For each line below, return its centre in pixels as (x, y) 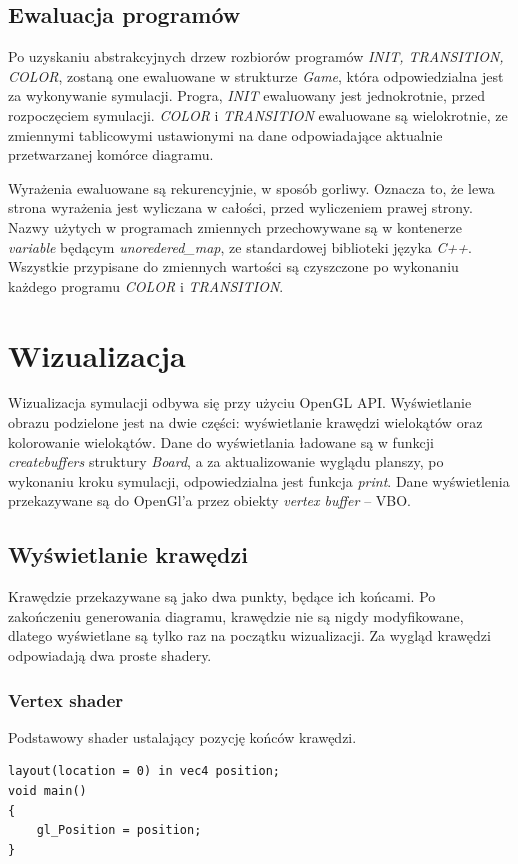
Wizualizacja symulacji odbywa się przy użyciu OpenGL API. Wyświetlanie (240, 402)
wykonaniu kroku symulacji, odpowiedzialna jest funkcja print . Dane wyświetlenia (259, 480)
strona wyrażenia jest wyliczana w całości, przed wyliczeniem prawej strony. (240, 207)
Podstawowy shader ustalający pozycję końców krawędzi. (182, 736)
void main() (47, 791)
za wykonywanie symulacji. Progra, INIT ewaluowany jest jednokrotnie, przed (247, 95)
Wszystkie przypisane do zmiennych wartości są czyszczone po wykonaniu (233, 266)
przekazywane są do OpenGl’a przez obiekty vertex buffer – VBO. (209, 500)
